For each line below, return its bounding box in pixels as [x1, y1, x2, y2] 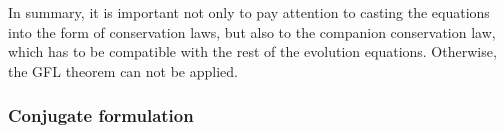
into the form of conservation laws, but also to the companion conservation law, [8, 21, 496, 42]
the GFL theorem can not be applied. [8, 60, 238, 81]
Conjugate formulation [8, 103, 194, 128]
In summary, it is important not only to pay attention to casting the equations [8, 2, 490, 22]
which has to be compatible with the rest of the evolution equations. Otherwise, [8, 41, 497, 62]
